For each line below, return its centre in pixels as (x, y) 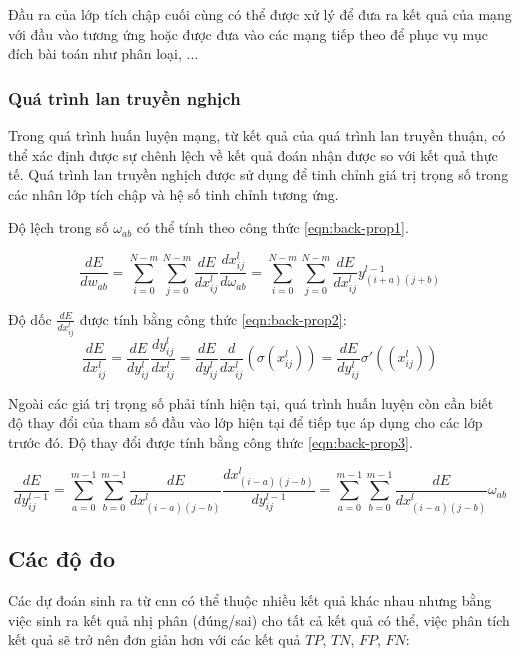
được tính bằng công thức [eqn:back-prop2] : (213, 318)
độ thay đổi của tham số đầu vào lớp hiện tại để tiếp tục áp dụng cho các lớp (245, 422)
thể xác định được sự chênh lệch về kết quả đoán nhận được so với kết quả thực (253, 154)
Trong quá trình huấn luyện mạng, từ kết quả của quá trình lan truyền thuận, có (257, 135)
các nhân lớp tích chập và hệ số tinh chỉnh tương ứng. (173, 193)
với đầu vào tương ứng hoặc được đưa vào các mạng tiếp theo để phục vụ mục (248, 33)
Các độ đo (61, 558)
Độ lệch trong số (58, 227)
